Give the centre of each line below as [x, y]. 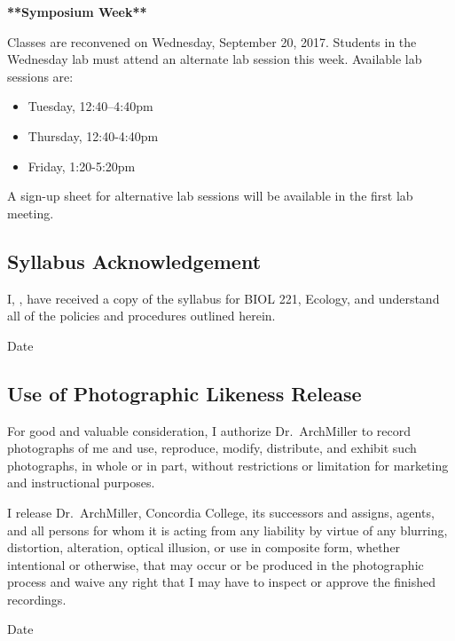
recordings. [37, 599]
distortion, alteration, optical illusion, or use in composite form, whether [204, 547]
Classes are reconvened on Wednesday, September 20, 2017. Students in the [212, 41]
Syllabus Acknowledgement [134, 261]
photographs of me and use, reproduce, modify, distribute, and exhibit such [212, 448]
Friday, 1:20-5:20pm [82, 166]
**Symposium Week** [77, 12]
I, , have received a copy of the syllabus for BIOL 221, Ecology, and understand [224, 298]
